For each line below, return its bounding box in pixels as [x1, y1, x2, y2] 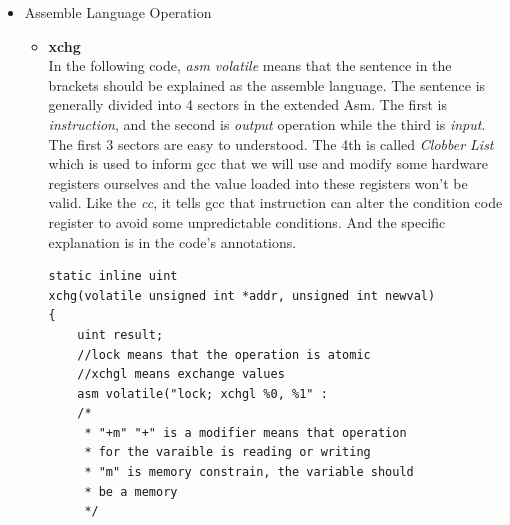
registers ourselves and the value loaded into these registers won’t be [48, 172, 468, 193]
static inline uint [48, 269, 178, 284]
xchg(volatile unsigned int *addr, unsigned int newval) [48, 288, 436, 303]
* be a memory [84, 484, 178, 499]
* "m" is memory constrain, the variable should [84, 465, 414, 480]
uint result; [77, 327, 164, 342]
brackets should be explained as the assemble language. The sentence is [48, 74, 486, 95]
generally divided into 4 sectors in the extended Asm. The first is [48, 94, 447, 115]
